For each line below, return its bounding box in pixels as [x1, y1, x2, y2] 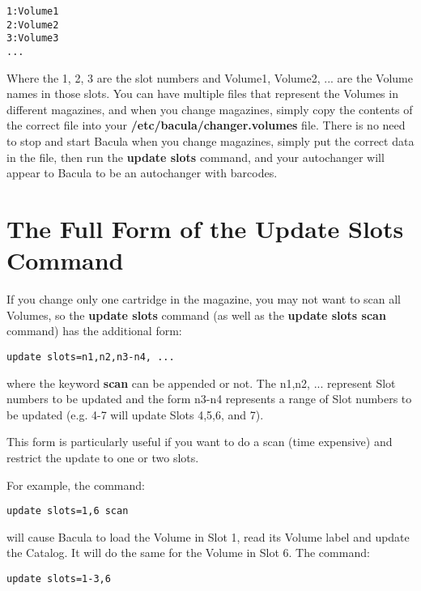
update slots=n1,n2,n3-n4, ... [6, 351, 175, 363]
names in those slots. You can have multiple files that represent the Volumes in [6, 85, 398, 102]
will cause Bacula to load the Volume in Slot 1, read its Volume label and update [6, 528, 410, 545]
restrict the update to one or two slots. [6, 449, 199, 466]
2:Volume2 [6, 19, 59, 31]
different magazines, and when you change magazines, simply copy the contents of [6, 100, 413, 117]
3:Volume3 [6, 32, 59, 45]
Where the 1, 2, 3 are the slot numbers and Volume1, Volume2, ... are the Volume [6, 69, 413, 86]
